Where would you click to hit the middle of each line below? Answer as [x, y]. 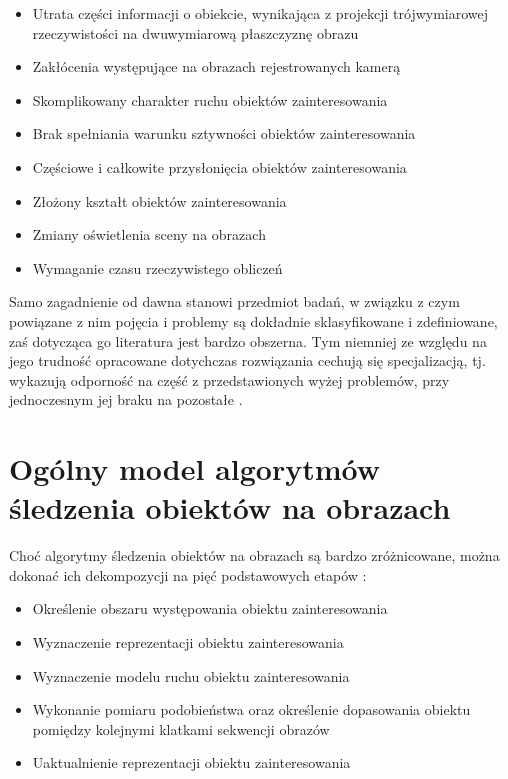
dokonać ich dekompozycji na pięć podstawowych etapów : [188, 574]
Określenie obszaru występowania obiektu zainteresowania [210, 608]
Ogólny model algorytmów [195, 468]
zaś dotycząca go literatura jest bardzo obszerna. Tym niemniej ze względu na [248, 340]
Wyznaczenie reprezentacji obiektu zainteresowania [188, 642]
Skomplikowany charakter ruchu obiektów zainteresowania [210, 99]
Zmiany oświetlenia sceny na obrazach [149, 234]
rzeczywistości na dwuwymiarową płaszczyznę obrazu [195, 32]
